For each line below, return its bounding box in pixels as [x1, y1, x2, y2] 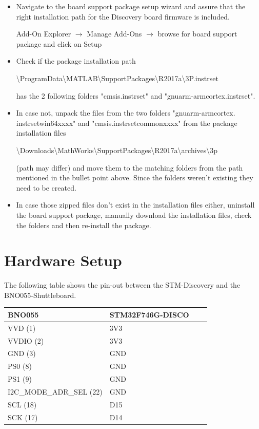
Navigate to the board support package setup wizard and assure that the [16, 1, 246, 11]
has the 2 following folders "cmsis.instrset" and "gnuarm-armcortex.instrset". [16, 90, 255, 101]
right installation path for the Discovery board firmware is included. [16, 11, 230, 22]
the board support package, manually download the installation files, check [16, 209, 252, 220]
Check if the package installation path [16, 55, 136, 66]
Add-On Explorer [16, 28, 71, 39]
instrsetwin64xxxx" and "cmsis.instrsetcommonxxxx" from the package [16, 117, 237, 128]
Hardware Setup [4, 250, 122, 271]
